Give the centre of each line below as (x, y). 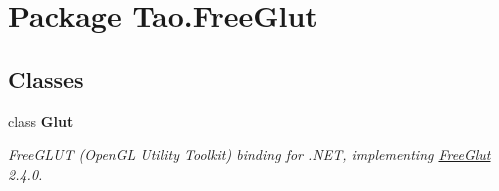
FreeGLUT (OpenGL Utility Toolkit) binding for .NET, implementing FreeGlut (249, 154)
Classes (46, 78)
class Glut (41, 120)
